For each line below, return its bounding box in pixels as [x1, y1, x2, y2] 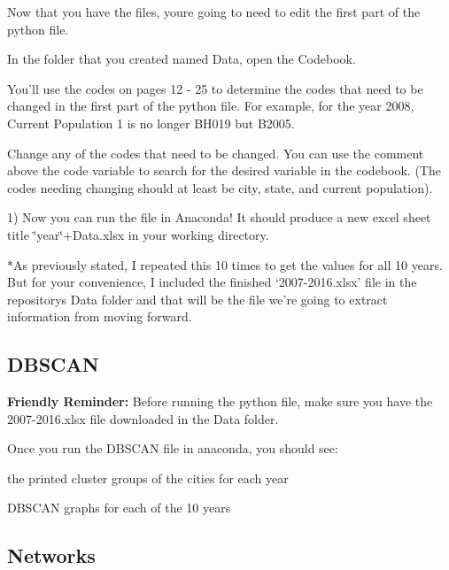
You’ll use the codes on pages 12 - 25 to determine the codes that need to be [7, 79, 423, 97]
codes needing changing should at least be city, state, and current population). [7, 178, 433, 196]
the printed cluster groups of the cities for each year [7, 468, 289, 487]
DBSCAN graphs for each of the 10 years [7, 498, 231, 517]
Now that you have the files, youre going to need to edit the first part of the [7, 3, 421, 20]
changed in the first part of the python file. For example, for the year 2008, [7, 96, 414, 115]
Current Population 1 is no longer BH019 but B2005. [7, 113, 295, 132]
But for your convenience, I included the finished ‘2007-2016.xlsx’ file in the [7, 273, 417, 291]
